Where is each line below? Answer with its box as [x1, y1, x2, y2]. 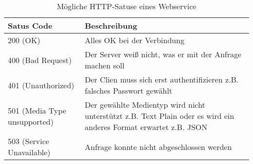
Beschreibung [85, 20, 137, 31]
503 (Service [8, 135, 49, 147]
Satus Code [8, 20, 53, 31]
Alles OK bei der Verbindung [85, 34, 184, 46]
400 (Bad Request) [8, 54, 72, 66]
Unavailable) [8, 147, 51, 158]
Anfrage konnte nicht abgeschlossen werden [85, 141, 232, 152]
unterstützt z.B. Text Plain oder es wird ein [85, 110, 235, 121]
